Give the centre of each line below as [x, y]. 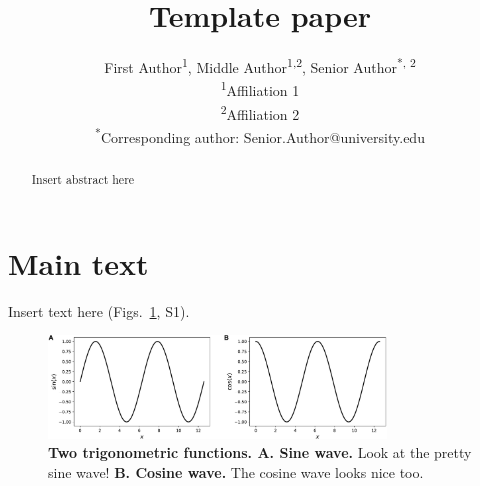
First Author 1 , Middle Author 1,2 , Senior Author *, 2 [260, 65]
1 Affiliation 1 [260, 89]
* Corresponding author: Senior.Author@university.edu [260, 135]
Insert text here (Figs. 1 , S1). [99, 310]
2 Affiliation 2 [260, 112]
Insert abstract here [83, 178]
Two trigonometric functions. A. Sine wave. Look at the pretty [260, 452]
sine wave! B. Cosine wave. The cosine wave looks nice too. [236, 471]
